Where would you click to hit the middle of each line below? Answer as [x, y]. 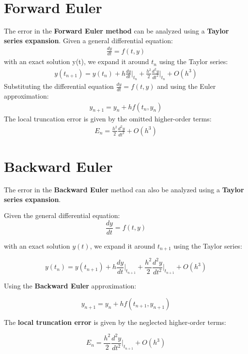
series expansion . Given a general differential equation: [88, 40]
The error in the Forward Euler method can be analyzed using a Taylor [116, 31]
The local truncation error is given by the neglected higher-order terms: [115, 322]
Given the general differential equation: [62, 215]
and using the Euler [186, 86]
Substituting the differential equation [59, 86]
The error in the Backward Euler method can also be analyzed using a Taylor [124, 190]
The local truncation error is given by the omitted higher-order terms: [108, 119]
